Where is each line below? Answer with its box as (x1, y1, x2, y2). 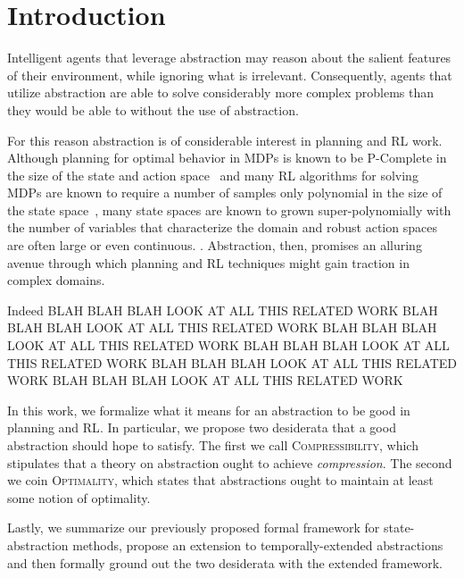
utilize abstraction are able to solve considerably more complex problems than (7, 83, 435, 102)
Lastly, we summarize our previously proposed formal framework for (7, 518, 380, 537)
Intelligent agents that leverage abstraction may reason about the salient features (7, 48, 452, 67)
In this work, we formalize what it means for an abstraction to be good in (7, 400, 410, 419)
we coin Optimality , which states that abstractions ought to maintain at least (7, 471, 434, 490)
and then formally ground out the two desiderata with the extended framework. (7, 553, 443, 572)
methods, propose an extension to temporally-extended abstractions (72, 535, 443, 554)
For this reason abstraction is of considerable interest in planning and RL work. (7, 130, 443, 149)
